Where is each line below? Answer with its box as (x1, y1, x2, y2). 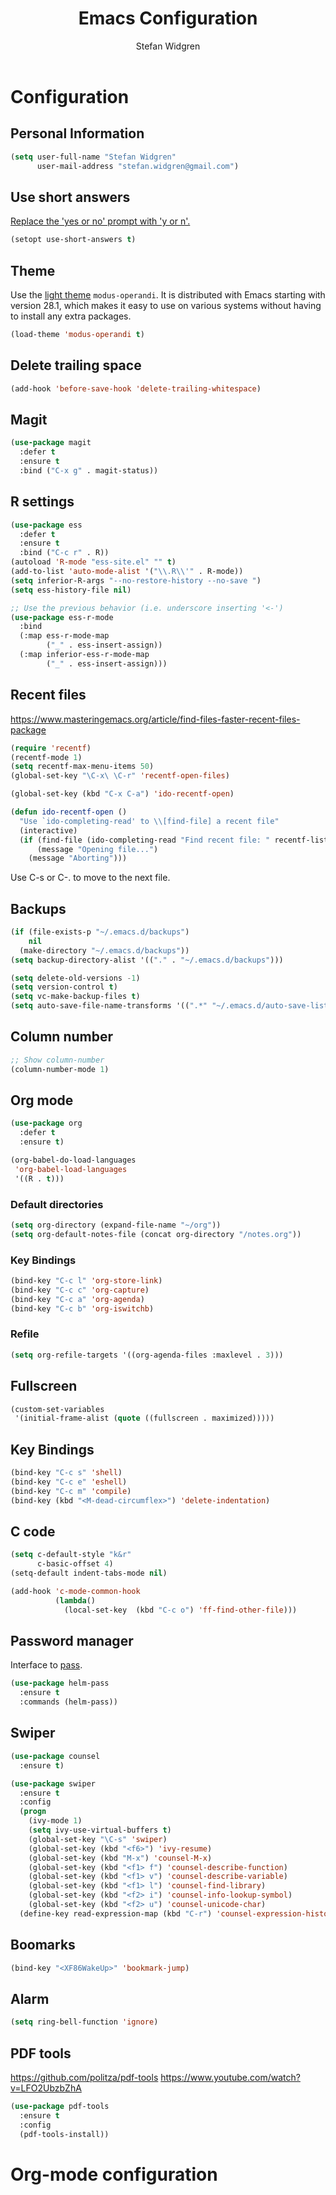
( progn (19, 1807, 47, 1817)
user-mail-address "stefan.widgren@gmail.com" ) (36, 161, 240, 171)
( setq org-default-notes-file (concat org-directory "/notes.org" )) (10, 1229, 302, 1239)
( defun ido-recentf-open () (10, 807, 128, 817)
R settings (10, 493, 75, 511)
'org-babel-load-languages (14, 1164, 128, 1174)
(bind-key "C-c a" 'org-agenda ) (10, 1294, 145, 1304)
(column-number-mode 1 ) (10, 1064, 110, 1074)
